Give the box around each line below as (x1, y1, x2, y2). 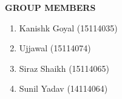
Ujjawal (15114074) (19, 42, 91, 54)
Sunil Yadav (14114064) (19, 82, 108, 95)
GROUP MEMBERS (5, 1, 96, 13)
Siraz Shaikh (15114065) (19, 62, 110, 74)
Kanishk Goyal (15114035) (19, 21, 118, 34)
